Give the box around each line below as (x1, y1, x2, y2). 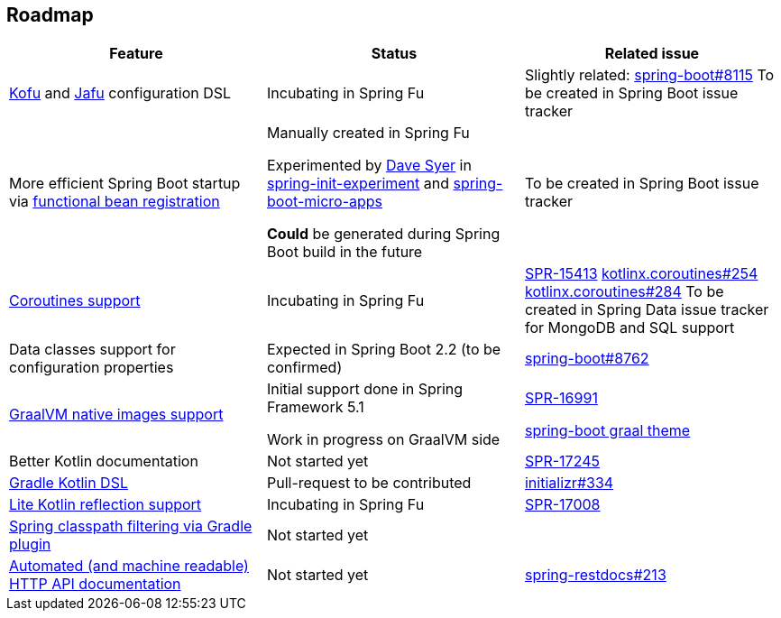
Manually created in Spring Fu (266, 124, 470, 143)
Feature (109, 44, 163, 63)
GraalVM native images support (9, 405, 224, 424)
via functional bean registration (9, 192, 220, 211)
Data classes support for (9, 340, 176, 359)
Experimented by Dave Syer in (266, 156, 472, 175)
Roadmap (6, 4, 94, 26)
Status (371, 44, 418, 63)
